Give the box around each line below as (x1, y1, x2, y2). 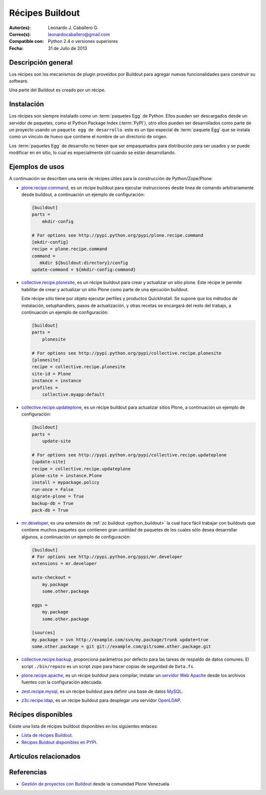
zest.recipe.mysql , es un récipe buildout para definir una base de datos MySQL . (21, 688, 183, 694)
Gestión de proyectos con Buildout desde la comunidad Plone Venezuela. (21, 781, 170, 787)
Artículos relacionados (9, 752, 81, 760)
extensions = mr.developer (32, 561, 97, 567)
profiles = (32, 385, 58, 390)
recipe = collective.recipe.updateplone (32, 466, 131, 471)
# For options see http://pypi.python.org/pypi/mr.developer (32, 554, 183, 560)
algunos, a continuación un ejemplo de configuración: (21, 533, 131, 540)
